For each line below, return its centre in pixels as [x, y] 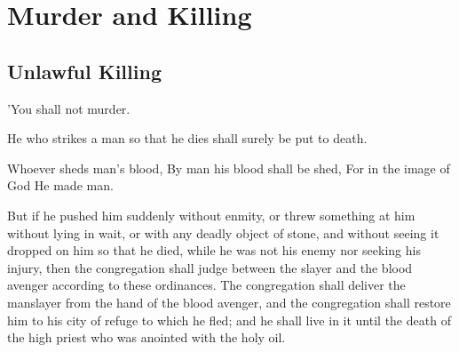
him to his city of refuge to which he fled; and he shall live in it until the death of [229, 320]
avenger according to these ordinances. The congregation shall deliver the [206, 285]
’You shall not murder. [69, 108]
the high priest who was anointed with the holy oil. [146, 337]
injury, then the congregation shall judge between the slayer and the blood [210, 267]
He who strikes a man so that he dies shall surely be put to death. [187, 138]
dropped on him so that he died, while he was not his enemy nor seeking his [214, 250]
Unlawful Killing [84, 71]
